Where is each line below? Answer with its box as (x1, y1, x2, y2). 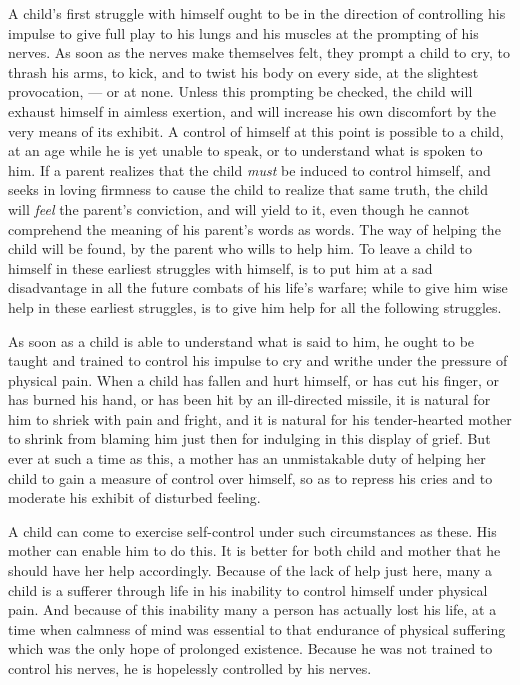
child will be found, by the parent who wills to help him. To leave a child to (8, 238, 473, 259)
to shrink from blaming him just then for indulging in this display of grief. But (8, 428, 491, 449)
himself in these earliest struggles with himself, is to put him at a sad (8, 257, 433, 278)
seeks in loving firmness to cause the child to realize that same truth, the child (8, 179, 489, 200)
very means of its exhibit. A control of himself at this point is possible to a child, (8, 120, 504, 141)
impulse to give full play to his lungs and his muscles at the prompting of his (8, 22, 479, 43)
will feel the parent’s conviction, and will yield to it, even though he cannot (8, 198, 470, 219)
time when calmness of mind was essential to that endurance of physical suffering (8, 618, 506, 639)
